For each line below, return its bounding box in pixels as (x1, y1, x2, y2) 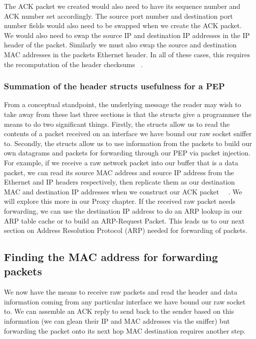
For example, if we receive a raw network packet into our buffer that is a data (4, 157, 238, 167)
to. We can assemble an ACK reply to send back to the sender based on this (4, 306, 234, 316)
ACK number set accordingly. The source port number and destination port (4, 10, 233, 21)
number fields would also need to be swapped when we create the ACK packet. (4, 20, 242, 31)
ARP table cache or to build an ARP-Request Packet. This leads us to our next (4, 215, 245, 226)
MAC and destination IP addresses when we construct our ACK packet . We (4, 186, 242, 196)
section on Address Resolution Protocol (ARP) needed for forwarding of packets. (4, 225, 248, 235)
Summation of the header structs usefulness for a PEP (4, 80, 225, 92)
